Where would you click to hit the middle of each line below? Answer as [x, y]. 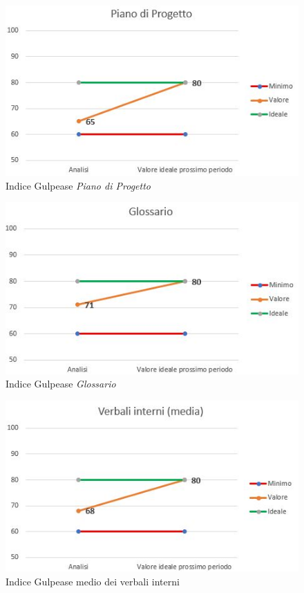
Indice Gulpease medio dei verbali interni [93, 581]
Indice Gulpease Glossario [61, 384]
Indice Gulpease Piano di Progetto [78, 185]
